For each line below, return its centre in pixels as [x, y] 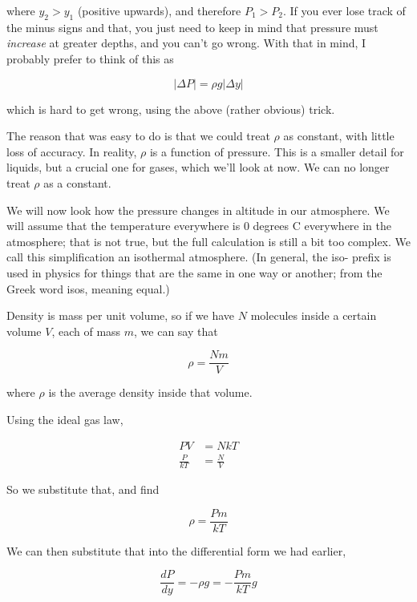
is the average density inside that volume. [150, 392]
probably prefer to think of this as [90, 58]
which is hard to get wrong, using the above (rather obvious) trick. [171, 109]
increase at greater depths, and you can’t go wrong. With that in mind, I [186, 43]
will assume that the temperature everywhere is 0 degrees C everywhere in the [199, 226]
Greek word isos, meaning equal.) [88, 288]
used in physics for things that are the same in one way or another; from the [194, 272]
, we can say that [176, 331]
